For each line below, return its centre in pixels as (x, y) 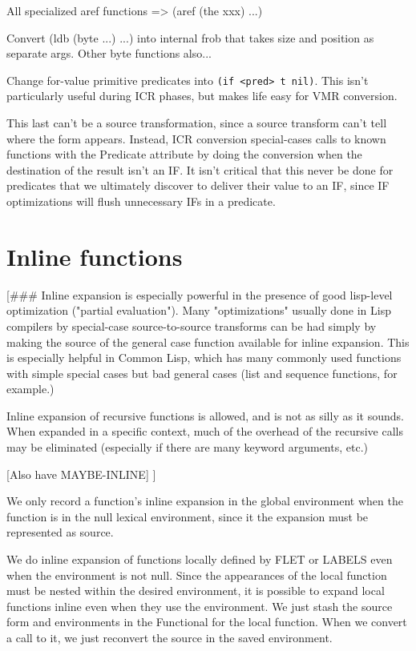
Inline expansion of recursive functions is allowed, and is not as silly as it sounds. (205, 415)
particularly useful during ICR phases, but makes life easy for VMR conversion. (202, 96)
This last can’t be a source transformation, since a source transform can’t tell (197, 123)
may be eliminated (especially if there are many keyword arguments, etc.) (187, 447)
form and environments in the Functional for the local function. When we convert (207, 622)
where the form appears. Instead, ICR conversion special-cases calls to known (196, 138)
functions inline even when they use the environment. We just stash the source (200, 606)
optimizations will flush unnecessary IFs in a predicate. (141, 201)
